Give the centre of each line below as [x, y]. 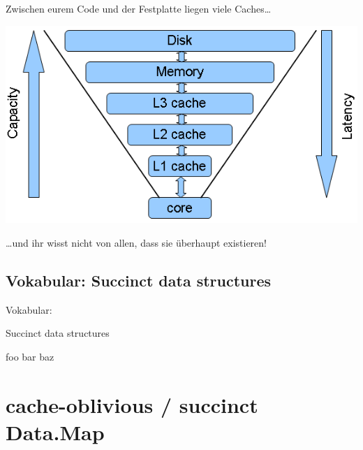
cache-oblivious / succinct [132, 404]
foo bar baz [30, 356]
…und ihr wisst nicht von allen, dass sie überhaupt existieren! [136, 243]
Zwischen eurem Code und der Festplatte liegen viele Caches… [139, 8]
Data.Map [55, 431]
